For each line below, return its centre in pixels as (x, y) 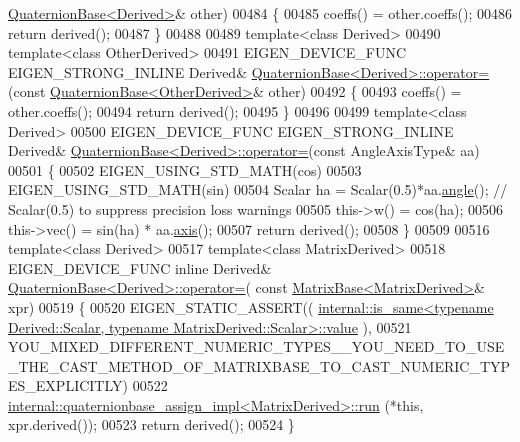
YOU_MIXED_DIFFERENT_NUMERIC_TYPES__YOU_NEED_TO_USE (256, 346)
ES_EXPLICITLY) (68, 385)
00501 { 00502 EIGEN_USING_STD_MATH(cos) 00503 (185, 169)
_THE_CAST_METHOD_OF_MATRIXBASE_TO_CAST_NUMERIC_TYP (259, 365)
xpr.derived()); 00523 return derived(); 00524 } (151, 424)
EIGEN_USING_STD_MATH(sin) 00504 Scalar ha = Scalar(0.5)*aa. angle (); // (258, 189)
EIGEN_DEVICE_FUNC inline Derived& (140, 267)
